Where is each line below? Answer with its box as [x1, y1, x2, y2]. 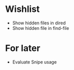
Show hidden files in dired [12, 20, 66, 26]
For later [5, 43, 41, 54]
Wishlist [5, 3, 40, 15]
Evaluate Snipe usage [12, 59, 57, 65]
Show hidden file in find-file [12, 25, 70, 31]
